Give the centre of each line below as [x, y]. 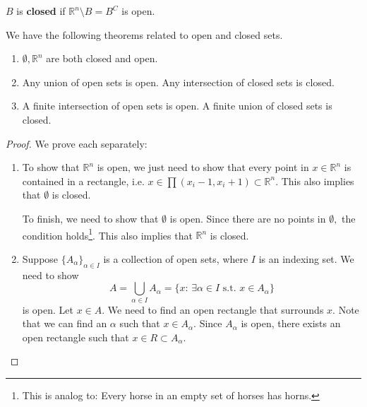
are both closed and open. [102, 58]
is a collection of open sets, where [176, 258]
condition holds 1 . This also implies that [107, 234]
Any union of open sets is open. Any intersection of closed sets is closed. [178, 82]
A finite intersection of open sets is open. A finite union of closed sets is [177, 106]
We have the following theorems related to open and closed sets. [144, 34]
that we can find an [65, 323]
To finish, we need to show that [90, 218]
